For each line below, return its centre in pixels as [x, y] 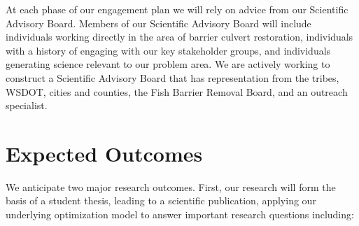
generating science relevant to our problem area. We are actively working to [168, 64]
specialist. [27, 105]
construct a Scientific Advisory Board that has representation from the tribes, [173, 77]
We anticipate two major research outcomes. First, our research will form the [171, 186]
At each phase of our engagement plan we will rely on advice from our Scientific [177, 9]
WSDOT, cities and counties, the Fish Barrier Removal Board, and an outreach [177, 91]
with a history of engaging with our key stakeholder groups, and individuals [168, 50]
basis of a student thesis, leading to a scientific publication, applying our [161, 200]
